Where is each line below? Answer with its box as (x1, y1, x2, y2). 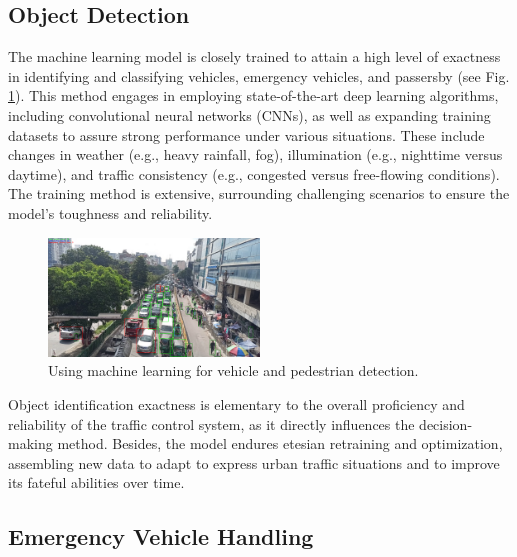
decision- (419, 413, 473, 434)
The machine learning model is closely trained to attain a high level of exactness (8, 46, 501, 67)
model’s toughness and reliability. (8, 202, 213, 223)
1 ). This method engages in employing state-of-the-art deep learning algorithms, (8, 85, 499, 106)
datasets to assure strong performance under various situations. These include (8, 124, 485, 145)
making (8, 433, 53, 454)
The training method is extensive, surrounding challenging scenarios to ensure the (8, 183, 510, 204)
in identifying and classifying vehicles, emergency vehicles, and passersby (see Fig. (8, 65, 510, 86)
